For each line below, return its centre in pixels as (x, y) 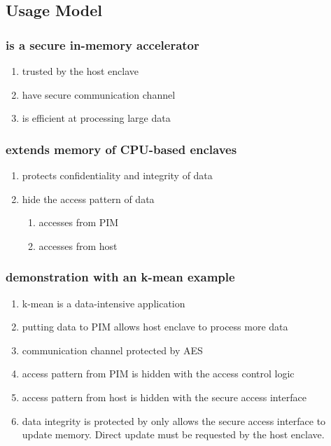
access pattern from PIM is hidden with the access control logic (158, 374)
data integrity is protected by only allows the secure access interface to (174, 420)
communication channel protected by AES (112, 350)
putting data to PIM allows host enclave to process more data (155, 327)
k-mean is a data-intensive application (104, 303)
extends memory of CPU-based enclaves (121, 149)
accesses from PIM (79, 222)
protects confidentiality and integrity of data (117, 175)
